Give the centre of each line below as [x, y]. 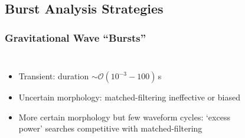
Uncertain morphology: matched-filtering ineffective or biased [129, 97]
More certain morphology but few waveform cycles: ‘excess [124, 117]
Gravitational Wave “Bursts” [76, 37]
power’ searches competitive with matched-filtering [110, 128]
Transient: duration [54, 76]
